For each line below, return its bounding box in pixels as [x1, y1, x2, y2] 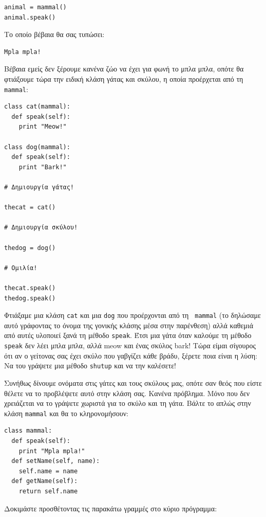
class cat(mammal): [4, 103, 70, 111]
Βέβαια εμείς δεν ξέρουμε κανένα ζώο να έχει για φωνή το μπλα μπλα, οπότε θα [4, 63, 244, 74]
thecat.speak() [4, 284, 56, 292]
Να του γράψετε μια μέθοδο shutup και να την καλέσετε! [4, 360, 176, 371]
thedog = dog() [4, 244, 56, 252]
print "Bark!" [18, 163, 67, 171]
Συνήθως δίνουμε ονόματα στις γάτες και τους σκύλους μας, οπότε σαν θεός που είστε [4, 377, 262, 388]
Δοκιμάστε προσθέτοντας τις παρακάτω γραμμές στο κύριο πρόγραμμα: [4, 503, 217, 513]
